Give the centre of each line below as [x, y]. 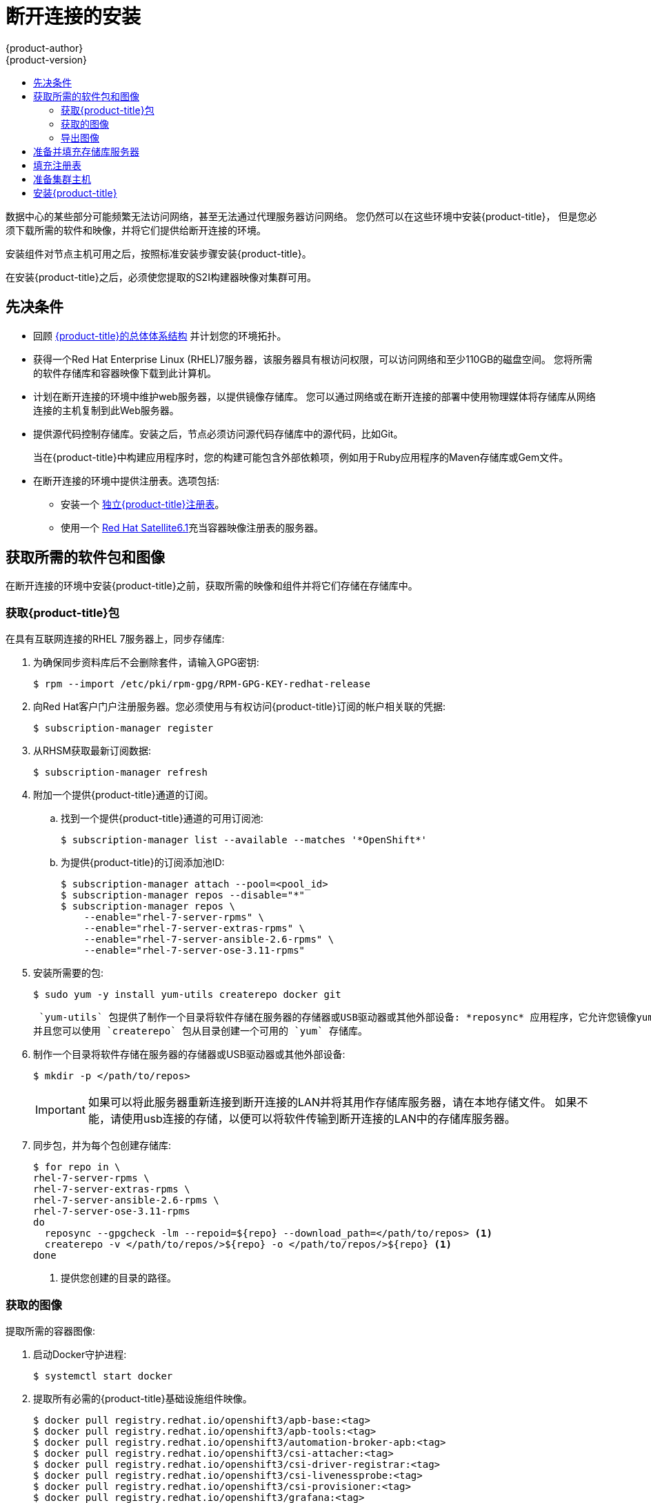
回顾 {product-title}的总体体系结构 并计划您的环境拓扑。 [160, 335]
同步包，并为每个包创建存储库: [102, 1146]
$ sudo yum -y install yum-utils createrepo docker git [187, 995]
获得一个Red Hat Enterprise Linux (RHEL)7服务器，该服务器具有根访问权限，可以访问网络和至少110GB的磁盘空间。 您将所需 [313, 359]
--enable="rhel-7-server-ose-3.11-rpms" [194, 951]
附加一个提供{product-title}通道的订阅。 [123, 795]
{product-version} [47, 59]
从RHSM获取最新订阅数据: [92, 751]
